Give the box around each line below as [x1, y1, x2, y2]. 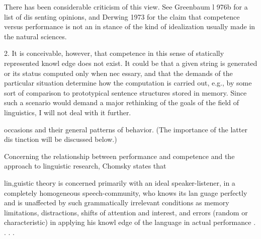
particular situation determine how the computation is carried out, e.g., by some [4, 77, 252, 88]
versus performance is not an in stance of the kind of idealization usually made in [4, 21, 255, 32]
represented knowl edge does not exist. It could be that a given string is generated [4, 57, 257, 68]
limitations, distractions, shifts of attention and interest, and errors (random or [4, 207, 248, 217]
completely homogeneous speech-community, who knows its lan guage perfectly [4, 187, 247, 198]
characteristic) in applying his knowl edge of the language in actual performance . [4, 217, 256, 227]
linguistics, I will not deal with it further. [4, 107, 131, 117]
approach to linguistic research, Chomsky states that [4, 161, 166, 171]
